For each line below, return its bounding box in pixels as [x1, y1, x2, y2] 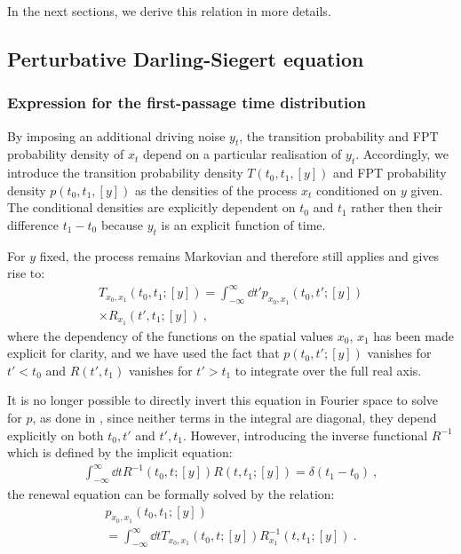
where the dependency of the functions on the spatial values [7, 326, 333, 344]
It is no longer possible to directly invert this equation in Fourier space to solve [7, 391, 439, 409]
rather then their [351, 198, 443, 217]
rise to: [7, 264, 45, 282]
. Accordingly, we [355, 145, 449, 163]
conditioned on [316, 180, 397, 199]
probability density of [7, 145, 124, 163]
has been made [373, 326, 454, 344]
